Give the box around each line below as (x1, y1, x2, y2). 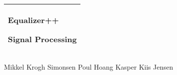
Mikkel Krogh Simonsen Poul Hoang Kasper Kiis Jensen (4, 62, 173, 72)
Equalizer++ (8, 14, 59, 25)
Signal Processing (8, 33, 77, 45)
